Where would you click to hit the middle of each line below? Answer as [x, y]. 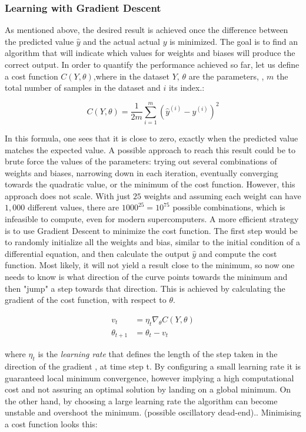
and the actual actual [122, 41]
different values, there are [73, 207]
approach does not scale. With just [68, 195]
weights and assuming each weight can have [222, 195]
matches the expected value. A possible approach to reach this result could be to [150, 149]
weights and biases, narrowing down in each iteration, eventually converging [142, 172]
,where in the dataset [132, 76]
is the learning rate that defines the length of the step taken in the [158, 354]
